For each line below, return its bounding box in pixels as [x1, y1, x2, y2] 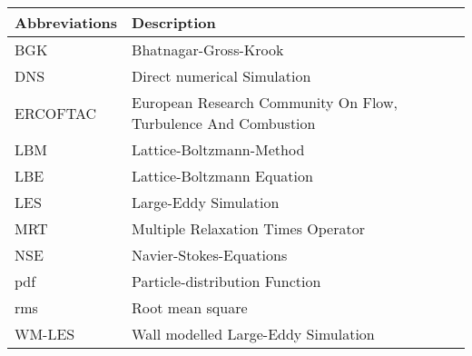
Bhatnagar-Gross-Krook [132, 39, 284, 60]
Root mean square [132, 297, 248, 318]
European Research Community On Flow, [132, 92, 398, 113]
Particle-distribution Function [132, 271, 321, 292]
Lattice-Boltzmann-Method [132, 139, 305, 160]
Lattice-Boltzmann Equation [132, 165, 313, 186]
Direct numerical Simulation [132, 65, 311, 86]
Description [132, 12, 216, 33]
